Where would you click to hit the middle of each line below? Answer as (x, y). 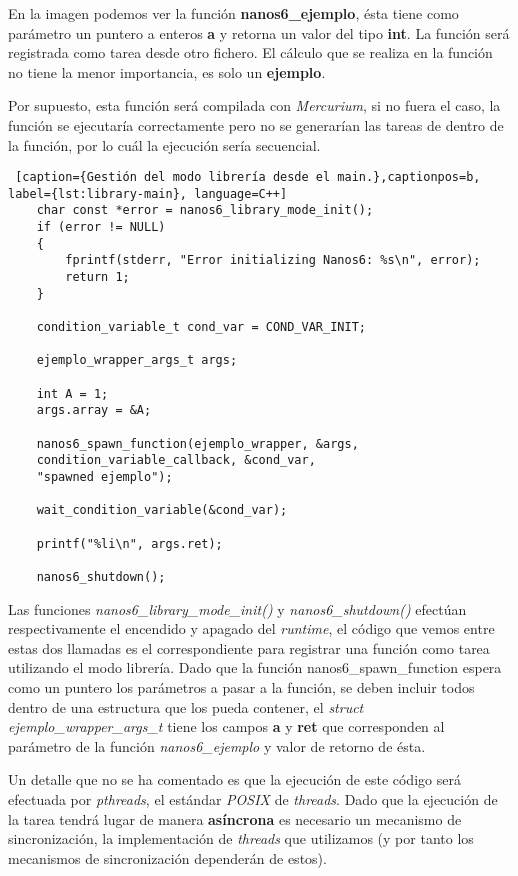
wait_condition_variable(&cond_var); (162, 510)
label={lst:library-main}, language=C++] (148, 193)
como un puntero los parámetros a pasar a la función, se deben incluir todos (241, 686)
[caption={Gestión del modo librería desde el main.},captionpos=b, (248, 177)
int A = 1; (72, 393)
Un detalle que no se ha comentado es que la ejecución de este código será (234, 779)
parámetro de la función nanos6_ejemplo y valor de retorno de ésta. (217, 745)
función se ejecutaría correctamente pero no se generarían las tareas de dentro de (256, 124)
